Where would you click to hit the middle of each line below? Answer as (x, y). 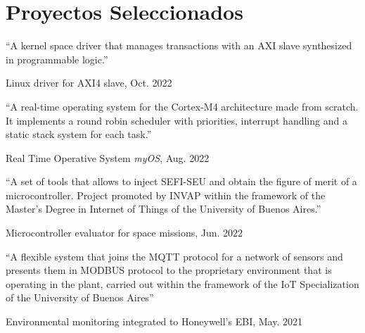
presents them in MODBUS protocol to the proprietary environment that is (169, 270)
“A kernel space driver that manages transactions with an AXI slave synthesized (179, 45)
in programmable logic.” (57, 59)
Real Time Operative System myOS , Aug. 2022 (108, 157)
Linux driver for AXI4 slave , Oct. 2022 (89, 83)
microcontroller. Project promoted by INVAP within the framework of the (166, 195)
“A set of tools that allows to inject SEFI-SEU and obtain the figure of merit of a (181, 181)
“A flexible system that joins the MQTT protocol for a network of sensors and (174, 256)
